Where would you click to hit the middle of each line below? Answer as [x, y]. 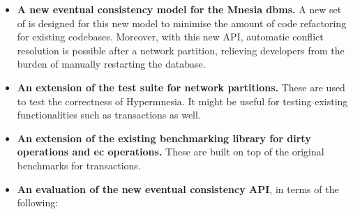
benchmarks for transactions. [79, 165]
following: [38, 202]
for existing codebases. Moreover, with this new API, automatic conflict [170, 37]
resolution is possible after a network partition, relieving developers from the [181, 50]
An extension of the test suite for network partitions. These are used [181, 87]
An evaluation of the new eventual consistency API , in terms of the [178, 189]
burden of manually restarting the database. [111, 64]
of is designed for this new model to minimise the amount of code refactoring [182, 23]
